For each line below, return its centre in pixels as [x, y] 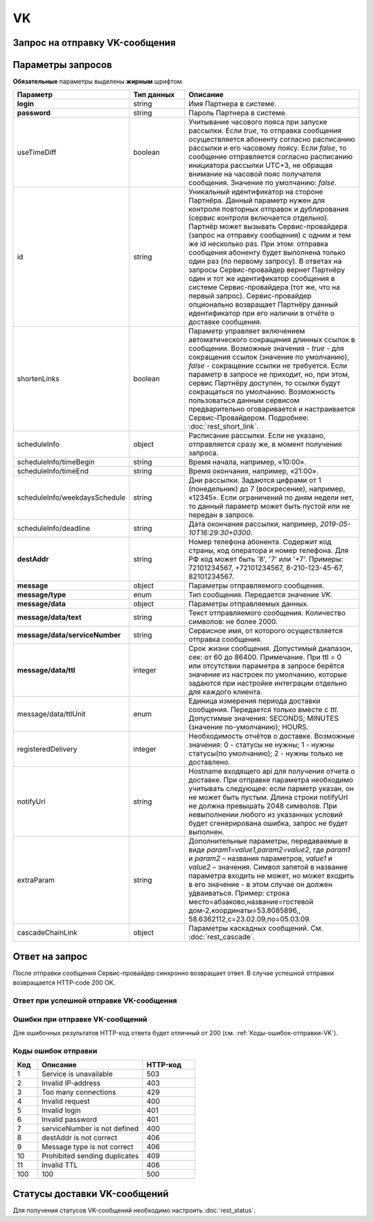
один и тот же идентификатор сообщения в [261, 279]
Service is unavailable [78, 1074]
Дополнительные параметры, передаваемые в [268, 841]
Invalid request [66, 1101]
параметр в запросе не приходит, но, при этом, [269, 375]
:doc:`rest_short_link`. [223, 427]
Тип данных [154, 95]
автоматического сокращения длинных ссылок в [271, 340]
